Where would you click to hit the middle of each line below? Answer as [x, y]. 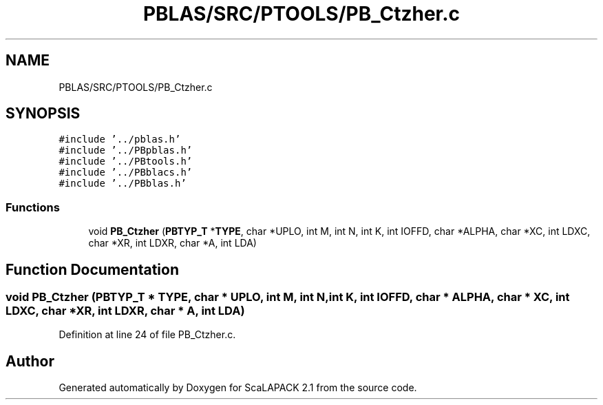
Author [30, 361]
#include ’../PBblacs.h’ [126, 173]
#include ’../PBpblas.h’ [126, 150]
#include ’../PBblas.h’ [123, 184]
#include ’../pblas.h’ [120, 139]
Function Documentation [92, 269]
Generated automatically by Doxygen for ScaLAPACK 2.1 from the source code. [238, 388]
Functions [33, 207]
